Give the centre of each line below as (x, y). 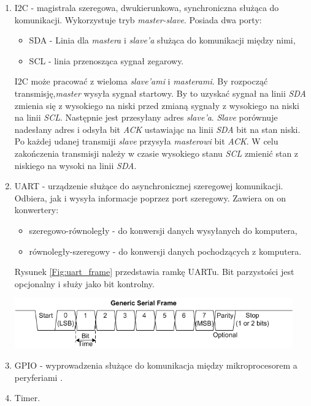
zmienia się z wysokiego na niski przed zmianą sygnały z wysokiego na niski (157, 105)
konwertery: (36, 210)
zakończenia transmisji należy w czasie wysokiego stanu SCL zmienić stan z (156, 153)
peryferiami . (39, 377)
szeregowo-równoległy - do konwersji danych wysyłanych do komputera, (163, 230)
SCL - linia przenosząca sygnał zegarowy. (106, 60)
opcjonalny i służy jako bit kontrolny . (84, 283)
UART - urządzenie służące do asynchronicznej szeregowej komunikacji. (149, 186)
